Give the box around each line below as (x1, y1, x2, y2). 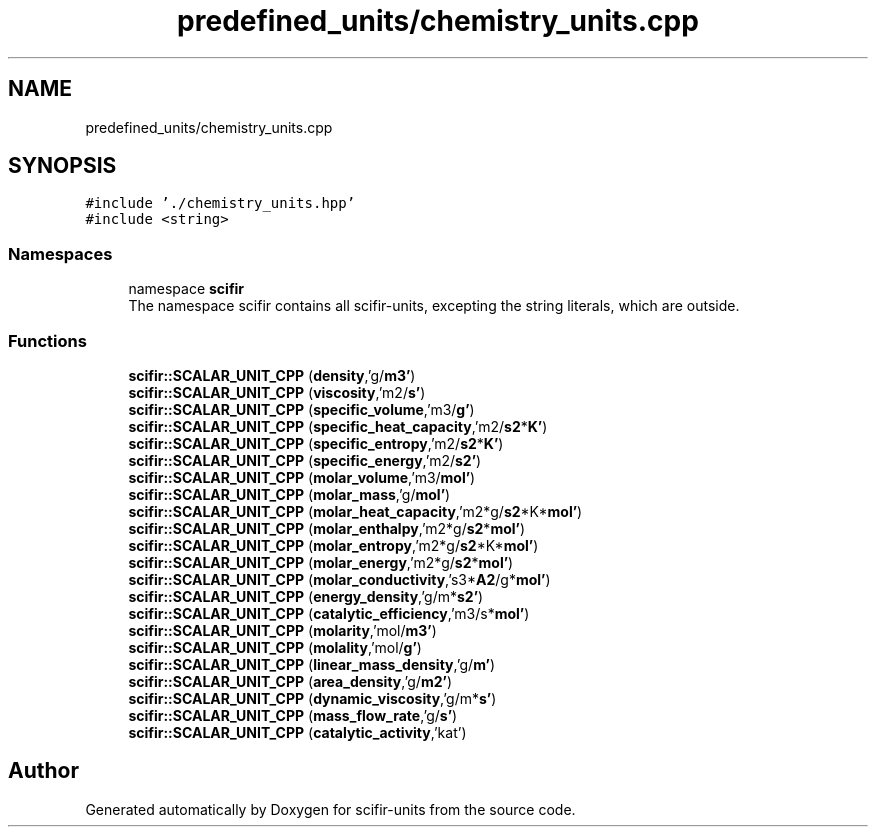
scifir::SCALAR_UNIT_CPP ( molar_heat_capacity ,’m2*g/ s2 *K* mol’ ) (128, 502, 583, 520)
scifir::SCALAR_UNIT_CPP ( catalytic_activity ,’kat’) (128, 723, 467, 741)
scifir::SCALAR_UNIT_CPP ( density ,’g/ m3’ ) (128, 366, 416, 384)
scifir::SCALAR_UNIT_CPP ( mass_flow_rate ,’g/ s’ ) (128, 706, 458, 724)
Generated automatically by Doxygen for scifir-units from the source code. (85, 800, 576, 818)
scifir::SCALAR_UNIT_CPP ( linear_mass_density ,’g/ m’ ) (128, 655, 496, 673)
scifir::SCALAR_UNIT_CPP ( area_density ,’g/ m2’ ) (128, 672, 452, 690)
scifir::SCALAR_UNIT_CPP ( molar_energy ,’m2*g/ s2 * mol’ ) (128, 553, 514, 571)
